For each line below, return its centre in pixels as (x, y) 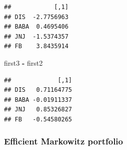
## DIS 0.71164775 (38, 90)
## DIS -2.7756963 (36, 17)
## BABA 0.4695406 (36, 27)
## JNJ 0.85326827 (38, 110)
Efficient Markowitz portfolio (63, 141)
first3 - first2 (23, 62)
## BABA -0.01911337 (38, 100)
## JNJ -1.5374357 (36, 36)
